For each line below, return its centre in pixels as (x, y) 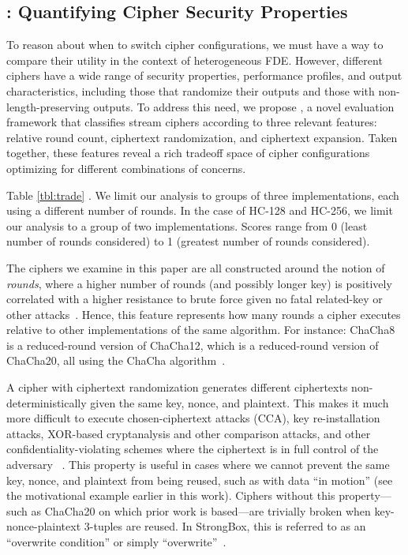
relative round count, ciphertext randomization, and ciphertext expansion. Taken (202, 137)
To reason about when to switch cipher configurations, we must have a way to (195, 45)
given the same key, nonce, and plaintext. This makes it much (240, 402)
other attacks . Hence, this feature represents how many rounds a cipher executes (204, 314)
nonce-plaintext (44, 526)
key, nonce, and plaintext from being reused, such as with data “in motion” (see (200, 480)
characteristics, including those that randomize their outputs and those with (191, 90)
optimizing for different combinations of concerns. (126, 168)
